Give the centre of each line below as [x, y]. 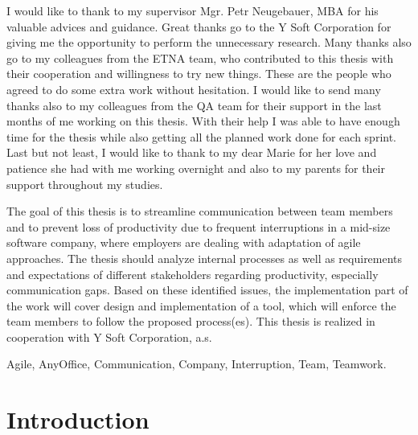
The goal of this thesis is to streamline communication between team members [200, 211]
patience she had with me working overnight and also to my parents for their [196, 168]
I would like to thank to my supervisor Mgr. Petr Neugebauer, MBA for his [193, 10]
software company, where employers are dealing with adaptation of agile [184, 242]
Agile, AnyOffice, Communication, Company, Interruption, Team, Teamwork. [197, 364]
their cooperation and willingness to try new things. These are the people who [199, 74]
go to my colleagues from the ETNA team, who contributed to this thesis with [200, 57]
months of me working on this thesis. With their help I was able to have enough [203, 121]
